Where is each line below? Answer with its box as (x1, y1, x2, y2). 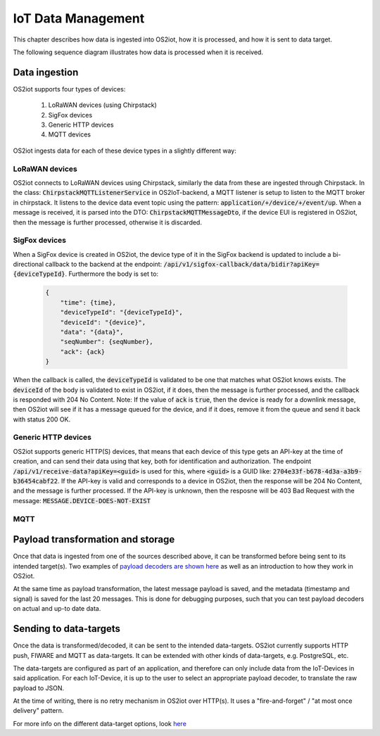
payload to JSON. (13, 683, 65, 692)
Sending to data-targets (13, 623, 121, 635)
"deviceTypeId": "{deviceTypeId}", (60, 308, 183, 317)
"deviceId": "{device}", (60, 318, 146, 326)
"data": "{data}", (60, 328, 124, 336)
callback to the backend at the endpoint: (44, 260, 163, 269)
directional (13, 260, 44, 269)
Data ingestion (13, 66, 79, 78)
